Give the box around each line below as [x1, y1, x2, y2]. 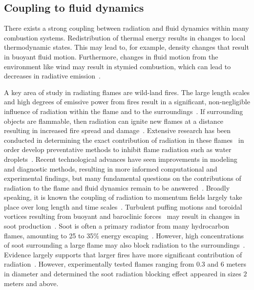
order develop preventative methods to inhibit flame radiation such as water [4, 144, 232, 155]
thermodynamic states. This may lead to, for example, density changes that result [4, 42, 249, 52]
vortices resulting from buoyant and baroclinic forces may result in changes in [4, 211, 240, 221]
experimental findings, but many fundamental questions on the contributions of [4, 173, 241, 183]
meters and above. [4, 278, 59, 288]
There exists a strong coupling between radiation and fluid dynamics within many [4, 23, 249, 33]
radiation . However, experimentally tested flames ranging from [4, 259, 194, 269]
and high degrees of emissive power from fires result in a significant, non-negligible [4, 97, 250, 107]
